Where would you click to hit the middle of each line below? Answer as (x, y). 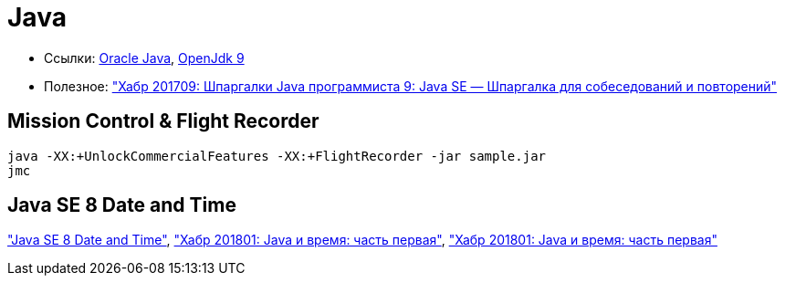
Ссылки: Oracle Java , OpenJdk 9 (144, 58)
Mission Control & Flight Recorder (163, 121)
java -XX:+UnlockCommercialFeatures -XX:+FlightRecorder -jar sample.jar (277, 156)
